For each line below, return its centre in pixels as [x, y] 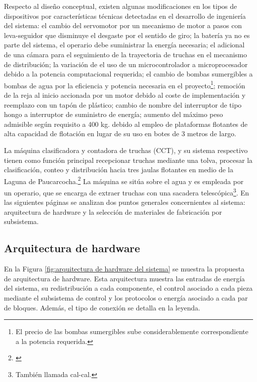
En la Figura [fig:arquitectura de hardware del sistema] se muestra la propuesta [124, 269]
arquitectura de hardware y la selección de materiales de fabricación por [113, 211]
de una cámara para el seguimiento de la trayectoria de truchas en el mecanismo [126, 54]
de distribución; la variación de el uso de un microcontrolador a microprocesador [126, 64]
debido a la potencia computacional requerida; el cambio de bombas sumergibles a [128, 74]
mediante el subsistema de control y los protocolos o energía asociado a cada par [126, 298]
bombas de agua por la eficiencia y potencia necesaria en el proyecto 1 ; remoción [125, 84]
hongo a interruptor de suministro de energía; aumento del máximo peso [113, 114]
